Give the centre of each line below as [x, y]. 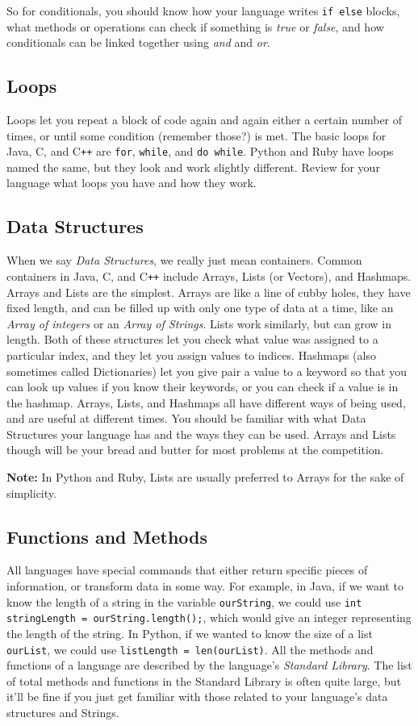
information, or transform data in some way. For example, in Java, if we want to [205, 586]
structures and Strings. [63, 712]
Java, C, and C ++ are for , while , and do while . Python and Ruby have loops [200, 151]
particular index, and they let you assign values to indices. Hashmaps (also [191, 355]
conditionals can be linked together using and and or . [138, 42]
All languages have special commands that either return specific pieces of [187, 570]
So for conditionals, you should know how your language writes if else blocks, [203, 10]
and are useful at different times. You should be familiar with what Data [186, 418]
